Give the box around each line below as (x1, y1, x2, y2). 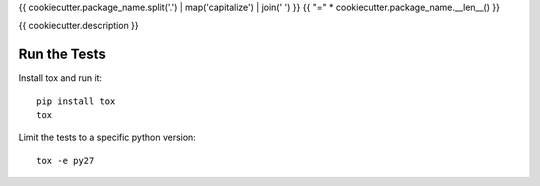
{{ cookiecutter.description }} (18, 20, 139, 32)
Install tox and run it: (18, 72, 103, 84)
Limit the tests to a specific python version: (18, 131, 197, 144)
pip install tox (36, 95, 116, 107)
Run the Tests (18, 46, 107, 63)
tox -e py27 (36, 155, 95, 166)
